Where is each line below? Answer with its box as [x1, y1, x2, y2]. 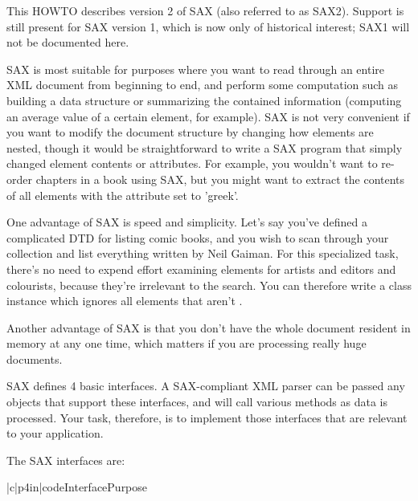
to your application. [6, 425, 104, 442]
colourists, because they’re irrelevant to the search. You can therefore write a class [6, 276, 412, 293]
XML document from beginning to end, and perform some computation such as [6, 76, 399, 93]
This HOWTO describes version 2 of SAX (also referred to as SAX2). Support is [6, 2, 404, 18]
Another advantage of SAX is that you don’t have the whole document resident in [6, 319, 411, 336]
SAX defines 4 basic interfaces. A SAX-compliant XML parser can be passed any [6, 377, 405, 394]
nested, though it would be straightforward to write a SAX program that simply [6, 139, 403, 156]
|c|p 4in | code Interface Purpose [6, 479, 148, 495]
